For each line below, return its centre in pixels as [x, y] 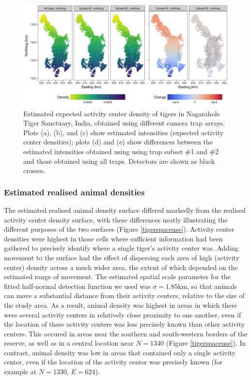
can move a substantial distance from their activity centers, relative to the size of [124, 295]
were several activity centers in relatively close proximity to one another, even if [123, 314]
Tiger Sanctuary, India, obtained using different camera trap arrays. [124, 123]
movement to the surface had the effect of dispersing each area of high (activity [122, 257]
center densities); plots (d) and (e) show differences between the [118, 142]
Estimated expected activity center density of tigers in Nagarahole [122, 113]
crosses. [34, 170]
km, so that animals [207, 286]
